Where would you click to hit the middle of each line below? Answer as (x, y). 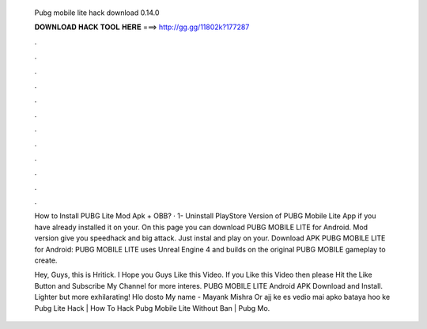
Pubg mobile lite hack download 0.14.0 (97, 13)
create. (46, 260)
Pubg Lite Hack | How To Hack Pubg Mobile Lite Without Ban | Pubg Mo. (152, 308)
